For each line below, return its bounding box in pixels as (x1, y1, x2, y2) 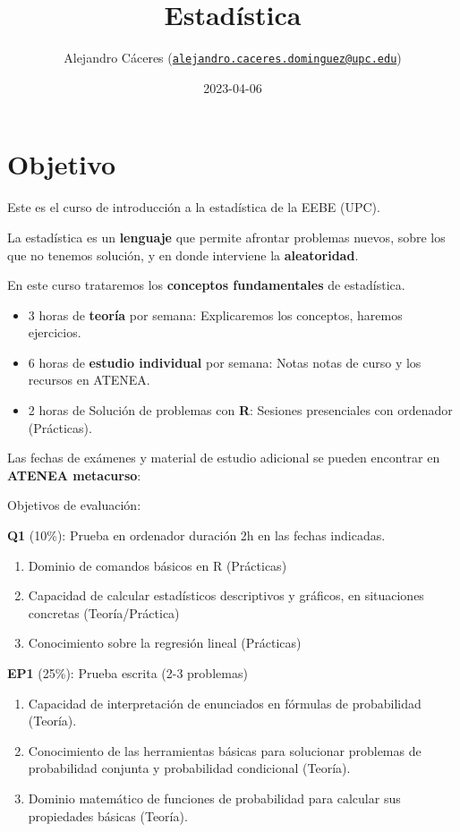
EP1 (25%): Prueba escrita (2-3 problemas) (7, 664, 248, 682)
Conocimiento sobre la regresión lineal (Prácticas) (28, 633, 302, 652)
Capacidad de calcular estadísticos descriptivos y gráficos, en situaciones (28, 586, 424, 605)
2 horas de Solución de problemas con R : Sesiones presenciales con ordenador (28, 401, 453, 420)
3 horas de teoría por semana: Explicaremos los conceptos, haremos (28, 305, 403, 324)
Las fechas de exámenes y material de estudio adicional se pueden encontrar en (7, 448, 440, 467)
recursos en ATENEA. (28, 370, 150, 389)
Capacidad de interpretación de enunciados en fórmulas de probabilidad (28, 693, 422, 712)
